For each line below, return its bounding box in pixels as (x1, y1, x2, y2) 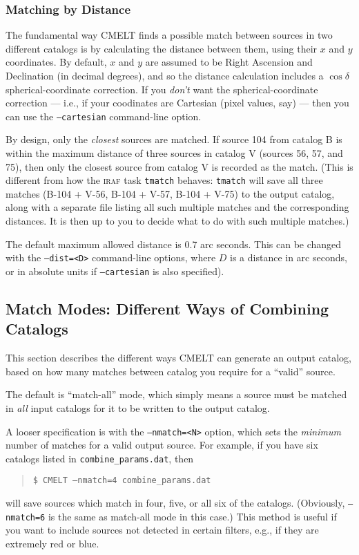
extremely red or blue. (6, 536, 99, 550)
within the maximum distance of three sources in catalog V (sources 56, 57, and (6, 146, 343, 160)
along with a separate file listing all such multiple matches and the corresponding (6, 200, 349, 214)
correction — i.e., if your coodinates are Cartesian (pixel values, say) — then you (6, 95, 349, 110)
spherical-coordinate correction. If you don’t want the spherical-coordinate (6, 82, 318, 96)
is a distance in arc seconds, (230, 250, 347, 265)
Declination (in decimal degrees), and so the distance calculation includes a (6, 68, 324, 82)
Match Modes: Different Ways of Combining (6, 297, 329, 319)
